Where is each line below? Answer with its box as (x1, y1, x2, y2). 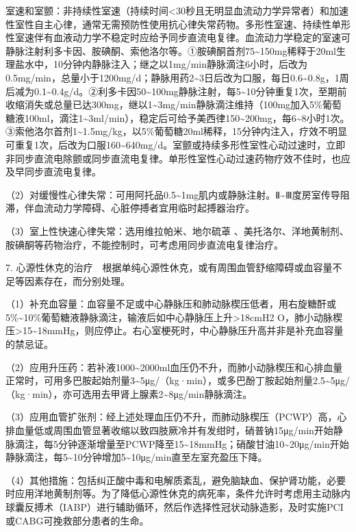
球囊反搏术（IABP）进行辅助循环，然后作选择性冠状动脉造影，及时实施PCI (5, 500, 344, 514)
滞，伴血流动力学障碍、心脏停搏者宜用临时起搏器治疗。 (5, 201, 255, 215)
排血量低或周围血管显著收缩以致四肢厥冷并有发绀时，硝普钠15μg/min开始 (5, 423, 333, 438)
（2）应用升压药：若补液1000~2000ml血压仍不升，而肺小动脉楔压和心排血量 (5, 359, 343, 374)
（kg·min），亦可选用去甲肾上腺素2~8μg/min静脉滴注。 (5, 386, 253, 401)
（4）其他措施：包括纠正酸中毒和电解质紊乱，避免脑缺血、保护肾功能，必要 (5, 472, 346, 487)
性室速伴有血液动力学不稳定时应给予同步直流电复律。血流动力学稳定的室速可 (5, 30, 351, 45)
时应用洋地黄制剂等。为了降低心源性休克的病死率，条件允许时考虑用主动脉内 (5, 486, 351, 501)
